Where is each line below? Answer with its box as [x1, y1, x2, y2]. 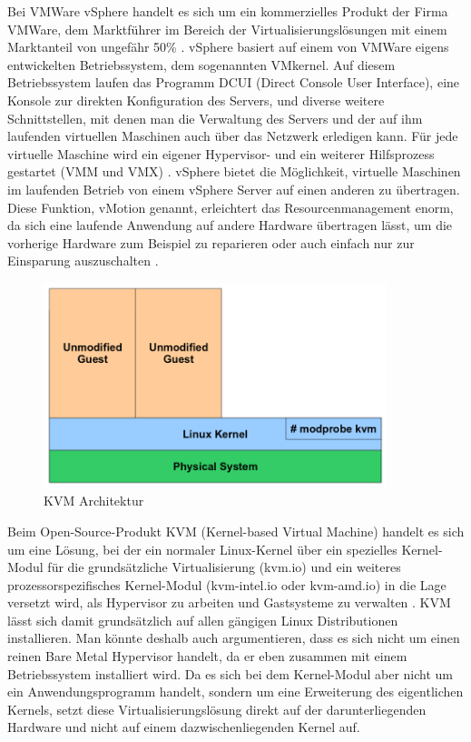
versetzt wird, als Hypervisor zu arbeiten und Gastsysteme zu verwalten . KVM [7, 593, 451, 612]
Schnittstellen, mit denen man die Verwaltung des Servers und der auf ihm [7, 108, 423, 127]
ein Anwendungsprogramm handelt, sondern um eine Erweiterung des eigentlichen [7, 682, 464, 701]
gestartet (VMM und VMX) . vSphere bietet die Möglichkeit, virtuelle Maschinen [7, 162, 461, 181]
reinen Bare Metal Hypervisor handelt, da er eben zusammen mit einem [7, 647, 407, 666]
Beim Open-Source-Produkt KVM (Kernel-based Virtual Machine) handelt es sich [7, 521, 465, 540]
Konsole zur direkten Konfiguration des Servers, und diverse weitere [7, 90, 385, 109]
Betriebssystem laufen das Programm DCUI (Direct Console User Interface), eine [7, 73, 460, 92]
